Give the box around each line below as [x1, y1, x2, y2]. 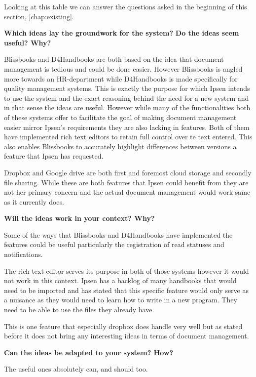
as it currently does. [4, 196, 64, 207]
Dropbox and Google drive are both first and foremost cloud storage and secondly [4, 167, 252, 177]
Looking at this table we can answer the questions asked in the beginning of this [4, 1, 247, 11]
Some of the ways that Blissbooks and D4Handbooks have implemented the [4, 229, 233, 240]
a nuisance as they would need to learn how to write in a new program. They [4, 294, 237, 305]
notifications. [4, 249, 43, 259]
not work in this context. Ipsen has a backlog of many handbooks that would [4, 275, 237, 286]
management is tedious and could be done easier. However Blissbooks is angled [4, 63, 243, 74]
